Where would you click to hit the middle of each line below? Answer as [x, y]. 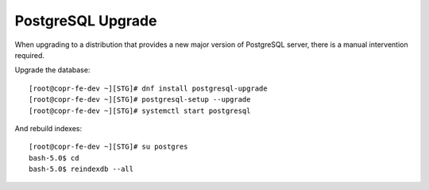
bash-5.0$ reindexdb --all [81, 169]
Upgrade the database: [52, 70]
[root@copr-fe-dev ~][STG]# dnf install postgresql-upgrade [148, 88]
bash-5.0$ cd [54, 158]
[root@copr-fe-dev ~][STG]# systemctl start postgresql [140, 111]
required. [30, 55]
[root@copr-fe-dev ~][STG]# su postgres [108, 147]
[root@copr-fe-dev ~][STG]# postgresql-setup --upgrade [140, 100]
